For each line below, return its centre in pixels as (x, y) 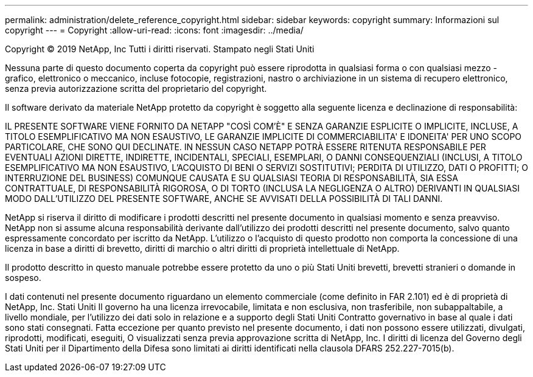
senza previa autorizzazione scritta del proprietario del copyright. (136, 88)
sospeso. (23, 278)
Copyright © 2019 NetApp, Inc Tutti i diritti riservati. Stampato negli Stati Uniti (160, 49)
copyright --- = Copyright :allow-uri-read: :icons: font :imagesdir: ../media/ (154, 30)
